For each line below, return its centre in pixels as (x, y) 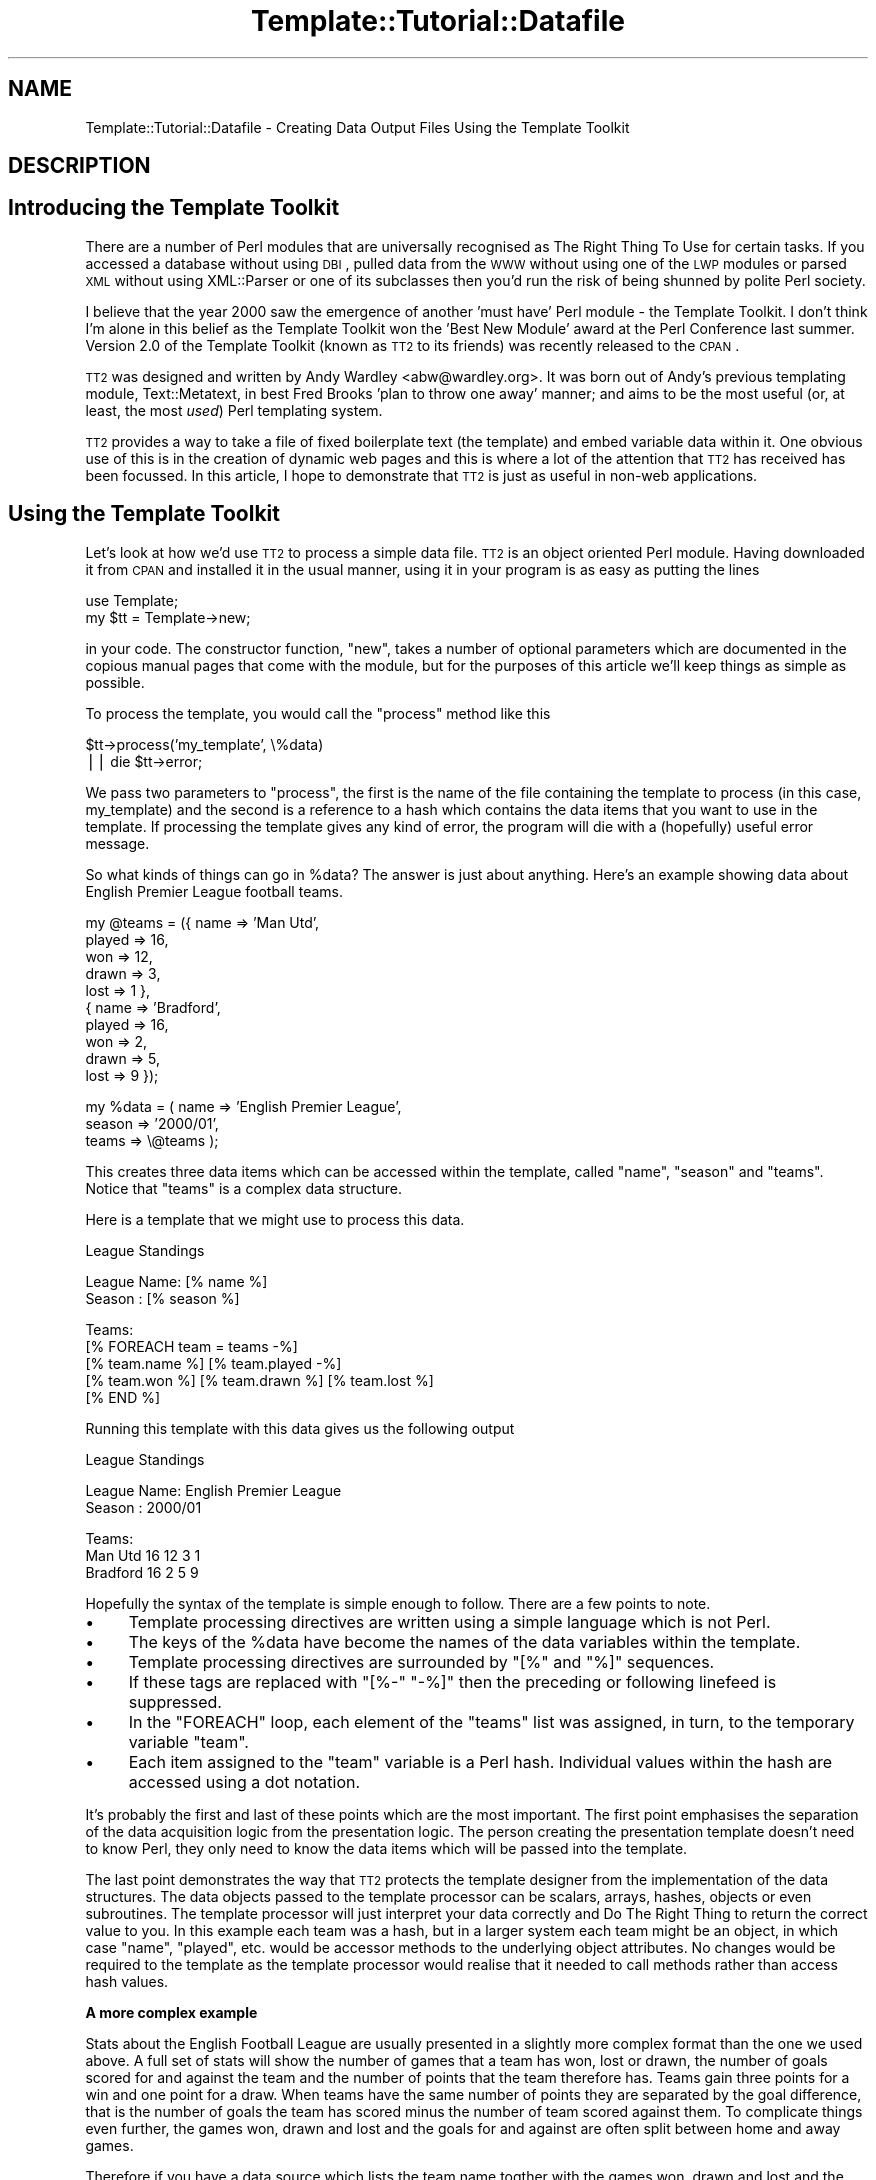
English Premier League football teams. (214, 891)
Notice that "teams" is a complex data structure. (243, 1188)
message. (117, 843)
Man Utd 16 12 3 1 (143, 1555)
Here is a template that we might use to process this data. (275, 1219)
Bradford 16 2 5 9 (142, 1572)
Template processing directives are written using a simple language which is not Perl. (449, 1621)
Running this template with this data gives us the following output (300, 1428)
